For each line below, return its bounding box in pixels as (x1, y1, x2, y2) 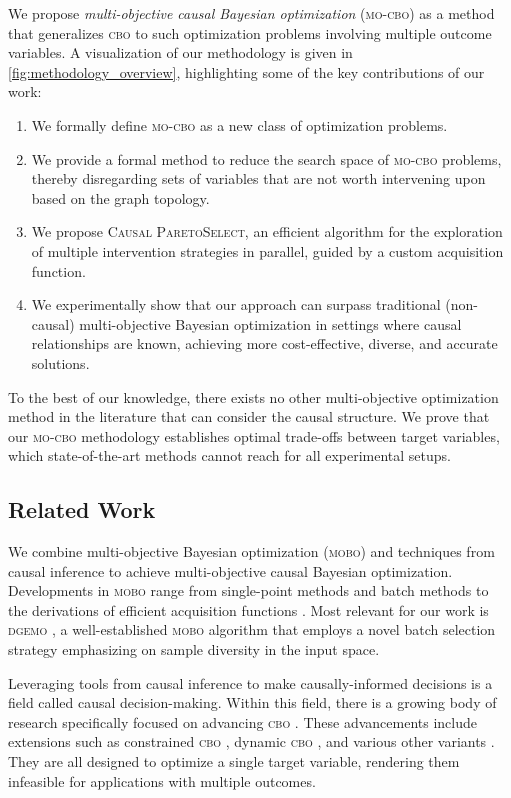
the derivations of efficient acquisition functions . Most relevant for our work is (8, 599, 489, 620)
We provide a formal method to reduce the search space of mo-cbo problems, (31, 148, 502, 169)
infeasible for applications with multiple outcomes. (8, 770, 316, 791)
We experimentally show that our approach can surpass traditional (31, 294, 441, 315)
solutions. (31, 352, 90, 373)
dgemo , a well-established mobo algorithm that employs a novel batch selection (8, 619, 496, 640)
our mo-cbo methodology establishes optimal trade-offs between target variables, (8, 425, 500, 446)
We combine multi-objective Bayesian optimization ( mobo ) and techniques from (8, 541, 495, 562)
